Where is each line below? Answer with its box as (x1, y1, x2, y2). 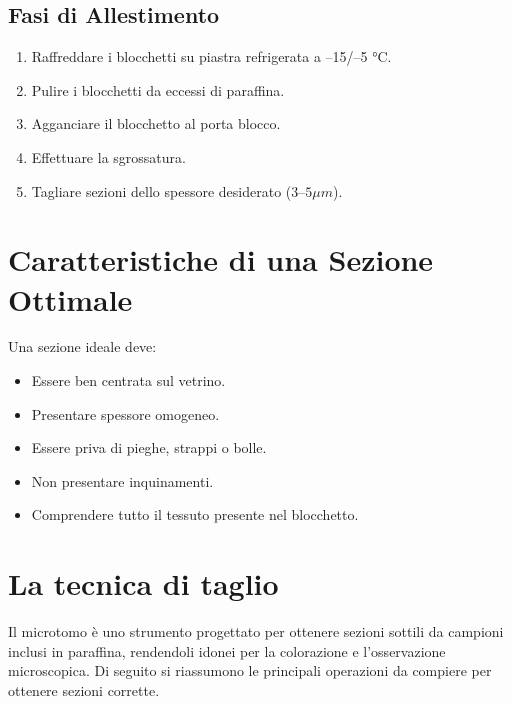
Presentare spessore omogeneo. (31, 403, 220, 424)
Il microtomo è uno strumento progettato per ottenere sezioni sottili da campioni (8, 621, 504, 642)
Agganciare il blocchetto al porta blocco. (31, 113, 281, 134)
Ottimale (8, 278, 133, 319)
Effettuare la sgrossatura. (31, 146, 186, 167)
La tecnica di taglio (8, 563, 279, 604)
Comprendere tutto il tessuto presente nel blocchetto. (31, 504, 359, 525)
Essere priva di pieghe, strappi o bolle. (31, 437, 267, 458)
